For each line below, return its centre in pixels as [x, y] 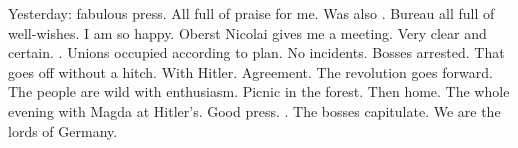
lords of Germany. [63, 130]
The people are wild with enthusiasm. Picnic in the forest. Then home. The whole [259, 91]
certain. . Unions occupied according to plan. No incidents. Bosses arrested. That [256, 52]
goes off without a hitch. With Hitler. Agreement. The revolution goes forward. [250, 71]
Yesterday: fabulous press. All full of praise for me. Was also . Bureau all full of [251, 13]
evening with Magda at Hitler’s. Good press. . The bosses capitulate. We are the [254, 110]
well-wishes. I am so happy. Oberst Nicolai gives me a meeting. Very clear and [247, 32]
